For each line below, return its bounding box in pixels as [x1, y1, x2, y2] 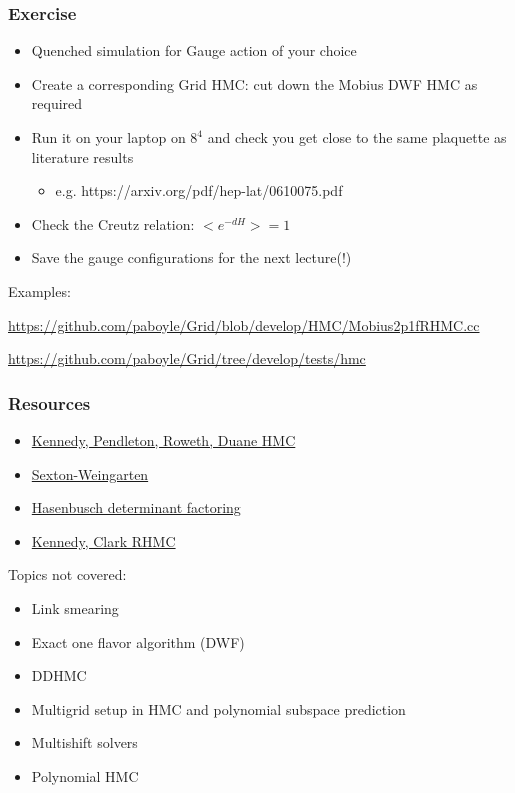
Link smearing [31, 597, 119, 618]
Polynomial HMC [31, 765, 139, 786]
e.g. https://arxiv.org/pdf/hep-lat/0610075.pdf [55, 180, 343, 201]
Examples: [8, 280, 71, 301]
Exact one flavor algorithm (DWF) [31, 631, 245, 652]
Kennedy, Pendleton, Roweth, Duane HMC [31, 429, 296, 450]
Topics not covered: [8, 564, 127, 585]
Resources [8, 390, 91, 415]
